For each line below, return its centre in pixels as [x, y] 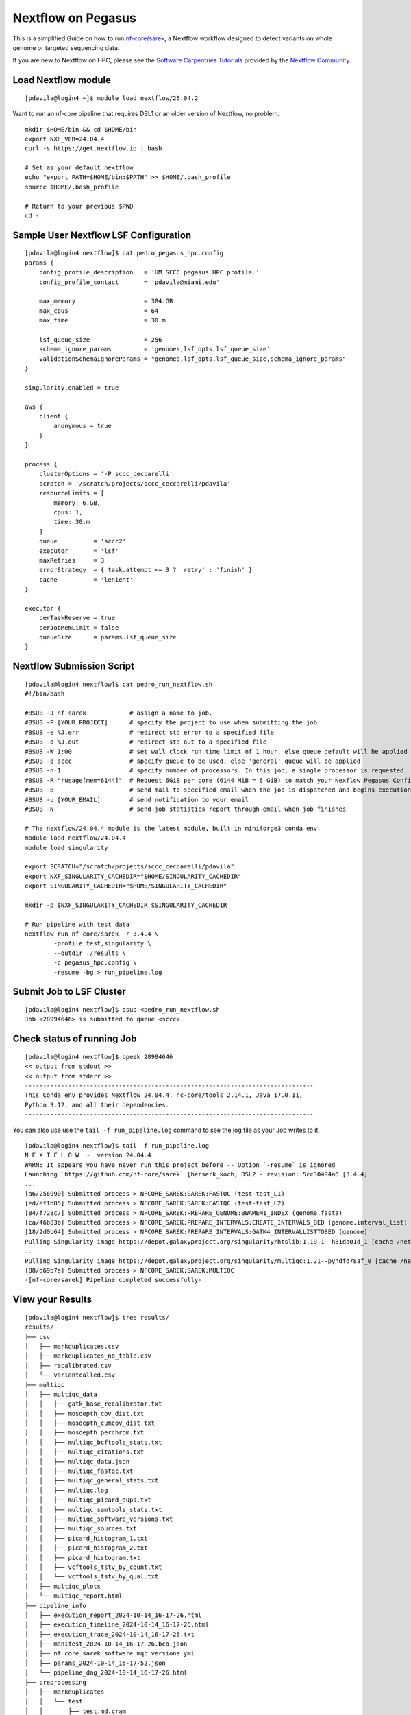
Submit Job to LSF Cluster [69, 992]
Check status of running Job [75, 1039]
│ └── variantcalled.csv [70, 1375]
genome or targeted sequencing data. [66, 47]
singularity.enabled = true [72, 387]
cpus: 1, [68, 512]
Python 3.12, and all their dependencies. [97, 1105]
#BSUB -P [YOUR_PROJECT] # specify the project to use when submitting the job [171, 723]
